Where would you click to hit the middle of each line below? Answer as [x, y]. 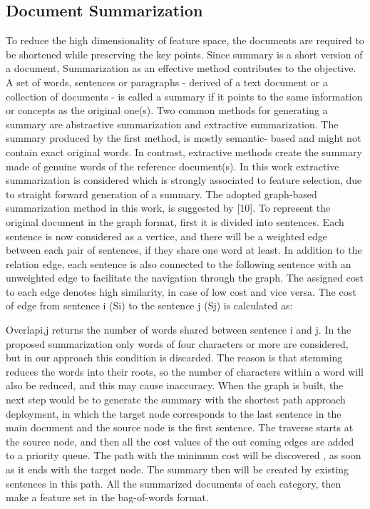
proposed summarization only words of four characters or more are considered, [177, 343]
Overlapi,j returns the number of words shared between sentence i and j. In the [179, 330]
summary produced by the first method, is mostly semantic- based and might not [184, 138]
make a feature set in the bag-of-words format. [107, 497]
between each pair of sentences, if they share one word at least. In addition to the [184, 250]
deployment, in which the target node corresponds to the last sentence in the [174, 413]
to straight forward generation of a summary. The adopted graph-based [161, 194]
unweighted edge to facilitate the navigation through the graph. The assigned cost [185, 278]
